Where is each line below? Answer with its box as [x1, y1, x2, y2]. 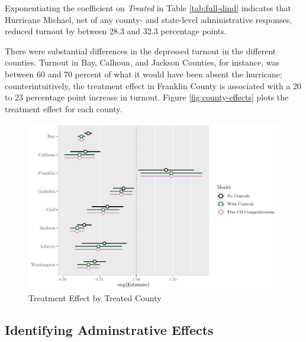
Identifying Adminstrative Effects [5, 321, 214, 339]
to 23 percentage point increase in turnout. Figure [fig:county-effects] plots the [5, 91, 289, 103]
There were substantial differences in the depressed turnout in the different [5, 44, 276, 57]
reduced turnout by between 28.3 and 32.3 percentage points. [5, 25, 227, 37]
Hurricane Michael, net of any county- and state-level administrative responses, [5, 13, 292, 25]
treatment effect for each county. [5, 102, 123, 115]
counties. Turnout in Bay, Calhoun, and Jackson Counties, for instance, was [5, 56, 280, 69]
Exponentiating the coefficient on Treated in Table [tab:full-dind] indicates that [5, 2, 291, 14]
